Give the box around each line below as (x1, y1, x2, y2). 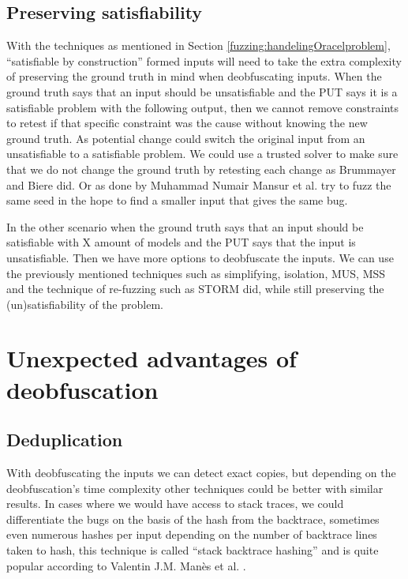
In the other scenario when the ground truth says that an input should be (6, 218, 364, 235)
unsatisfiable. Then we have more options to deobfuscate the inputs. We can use (6, 249, 394, 265)
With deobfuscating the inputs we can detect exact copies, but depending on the (6, 464, 396, 481)
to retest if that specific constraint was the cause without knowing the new (6, 115, 368, 131)
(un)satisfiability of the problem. (6, 295, 163, 312)
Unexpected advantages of (6, 342, 297, 374)
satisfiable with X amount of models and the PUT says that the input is (6, 234, 356, 250)
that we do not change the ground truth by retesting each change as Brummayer (6, 160, 396, 177)
